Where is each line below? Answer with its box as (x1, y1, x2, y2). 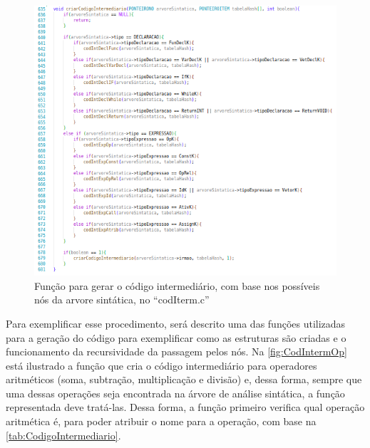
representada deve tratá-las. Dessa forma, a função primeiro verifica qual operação (6, 400, 365, 415)
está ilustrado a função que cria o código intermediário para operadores (6, 358, 317, 373)
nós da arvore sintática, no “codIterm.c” (34, 292, 210, 307)
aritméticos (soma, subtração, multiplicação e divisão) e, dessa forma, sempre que (6, 372, 362, 387)
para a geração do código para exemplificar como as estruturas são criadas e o (6, 330, 346, 345)
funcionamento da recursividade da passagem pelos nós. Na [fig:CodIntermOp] (6, 344, 347, 359)
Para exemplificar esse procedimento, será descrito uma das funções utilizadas (6, 316, 346, 330)
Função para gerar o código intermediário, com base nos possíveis (34, 278, 320, 293)
